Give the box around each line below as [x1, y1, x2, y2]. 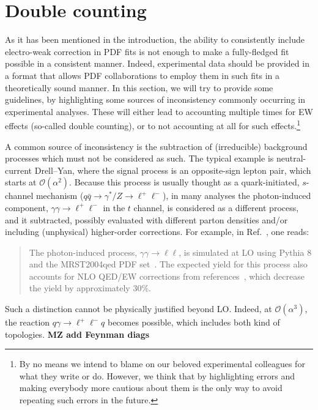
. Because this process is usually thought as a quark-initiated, [69, 176, 300, 188]
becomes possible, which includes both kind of [107, 316, 280, 329]
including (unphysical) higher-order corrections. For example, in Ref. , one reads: [5, 225, 309, 238]
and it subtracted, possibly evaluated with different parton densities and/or [5, 213, 288, 226]
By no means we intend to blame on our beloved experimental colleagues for [19, 357, 305, 370]
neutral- [276, 152, 306, 165]
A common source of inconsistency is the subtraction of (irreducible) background [5, 140, 308, 152]
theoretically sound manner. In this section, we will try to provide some [5, 81, 273, 94]
